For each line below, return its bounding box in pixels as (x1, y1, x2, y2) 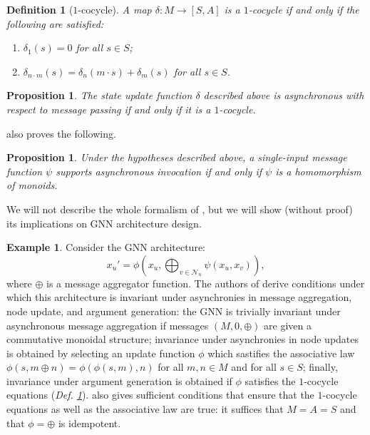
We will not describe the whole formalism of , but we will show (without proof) (6, 201, 353, 216)
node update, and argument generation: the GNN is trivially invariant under (6, 303, 341, 318)
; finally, (302, 359, 338, 374)
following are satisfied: (6, 16, 104, 31)
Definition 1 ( (6, 2, 73, 16)
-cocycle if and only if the (248, 2, 359, 16)
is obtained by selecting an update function (6, 345, 195, 360)
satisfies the (245, 373, 296, 388)
